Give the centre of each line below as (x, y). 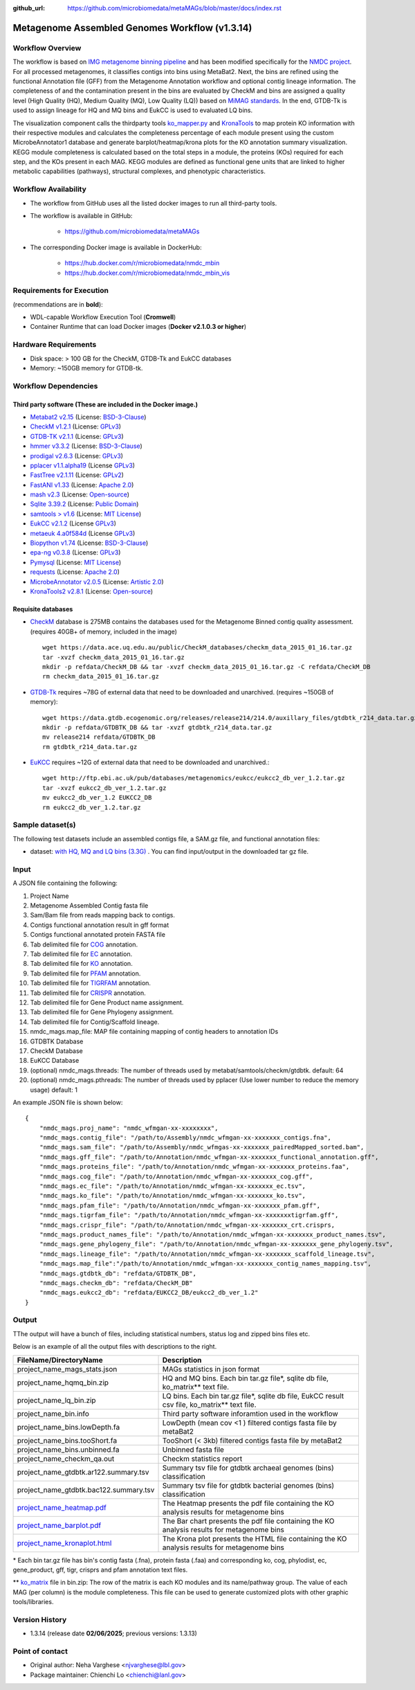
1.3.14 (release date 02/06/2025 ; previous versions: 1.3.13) (113, 1633)
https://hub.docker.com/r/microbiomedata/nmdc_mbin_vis (147, 273)
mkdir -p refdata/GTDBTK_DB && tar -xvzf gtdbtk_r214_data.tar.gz (157, 727)
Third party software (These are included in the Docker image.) (105, 404)
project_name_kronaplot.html (64, 1543)
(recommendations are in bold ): (58, 304)
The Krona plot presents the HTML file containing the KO (255, 1538)
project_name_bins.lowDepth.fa (68, 1427)
